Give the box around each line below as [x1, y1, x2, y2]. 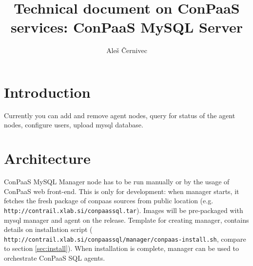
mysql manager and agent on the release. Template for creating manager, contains [4, 214, 249, 225]
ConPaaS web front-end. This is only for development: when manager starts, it [4, 186, 239, 196]
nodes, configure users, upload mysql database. [4, 120, 143, 130]
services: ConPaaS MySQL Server [10, 17, 243, 37]
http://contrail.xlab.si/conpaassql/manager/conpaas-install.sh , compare [4, 233, 246, 244]
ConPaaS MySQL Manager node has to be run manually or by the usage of [4, 177, 230, 187]
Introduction [4, 82, 91, 102]
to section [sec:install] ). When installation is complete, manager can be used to [4, 243, 239, 253]
